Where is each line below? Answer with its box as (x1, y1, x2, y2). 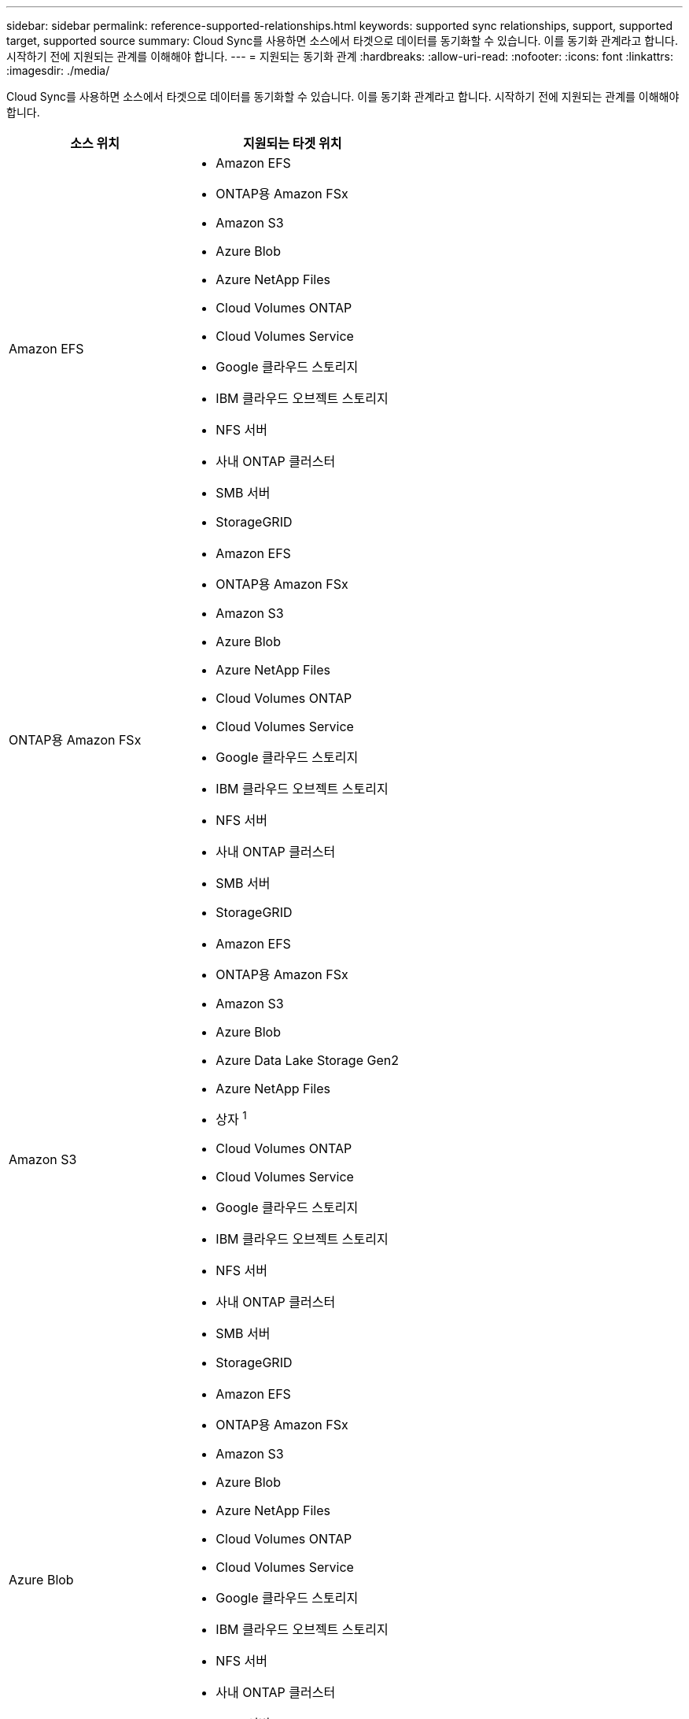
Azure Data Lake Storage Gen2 (216, 1052, 399, 1068)
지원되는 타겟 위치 (243, 135, 342, 151)
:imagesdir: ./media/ (6, 64, 110, 77)
